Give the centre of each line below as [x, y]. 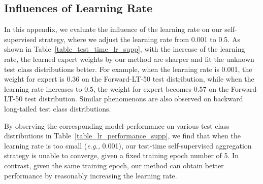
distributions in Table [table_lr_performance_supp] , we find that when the [122, 136]
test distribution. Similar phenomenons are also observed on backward [134, 99]
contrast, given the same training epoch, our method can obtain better [114, 165]
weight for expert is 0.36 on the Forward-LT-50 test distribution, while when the [129, 79]
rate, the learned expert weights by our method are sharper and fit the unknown [129, 59]
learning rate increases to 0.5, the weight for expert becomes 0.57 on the [117, 88]
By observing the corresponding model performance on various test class [117, 125]
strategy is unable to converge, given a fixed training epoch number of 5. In [121, 155]
